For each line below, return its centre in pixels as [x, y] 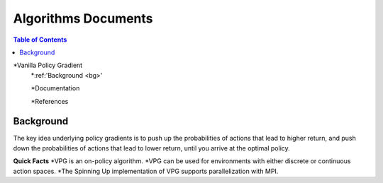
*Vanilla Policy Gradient [48, 65]
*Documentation [55, 88]
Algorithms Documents [83, 18]
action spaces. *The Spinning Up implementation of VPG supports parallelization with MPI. [146, 171]
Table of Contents [40, 40]
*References [50, 101]
